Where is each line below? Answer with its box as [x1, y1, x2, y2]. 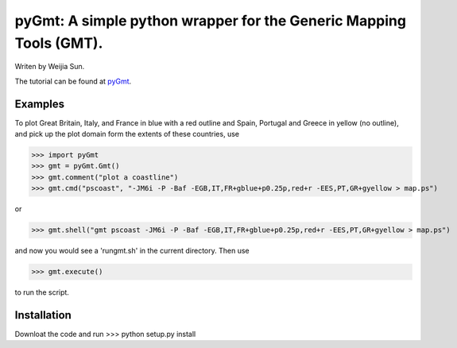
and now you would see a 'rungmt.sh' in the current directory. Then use [14, 246, 250, 256]
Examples [14, 97, 65, 110]
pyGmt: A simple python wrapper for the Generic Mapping [14, 12, 407, 29]
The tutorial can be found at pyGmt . [14, 76, 132, 86]
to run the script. [14, 288, 69, 297]
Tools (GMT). [14, 34, 103, 52]
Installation [14, 308, 72, 322]
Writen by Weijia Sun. [14, 62, 85, 72]
